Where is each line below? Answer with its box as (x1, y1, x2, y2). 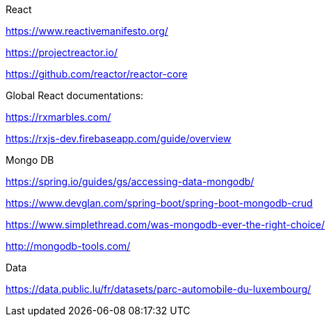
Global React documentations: (6, 90, 144, 101)
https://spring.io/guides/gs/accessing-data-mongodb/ (6, 176, 255, 187)
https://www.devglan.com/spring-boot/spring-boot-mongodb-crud (6, 197, 313, 209)
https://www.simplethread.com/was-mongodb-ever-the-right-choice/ (6, 219, 325, 230)
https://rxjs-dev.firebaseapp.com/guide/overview (6, 133, 232, 144)
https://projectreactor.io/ (6, 46, 118, 58)
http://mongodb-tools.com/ (6, 240, 131, 252)
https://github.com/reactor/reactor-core (6, 68, 188, 80)
